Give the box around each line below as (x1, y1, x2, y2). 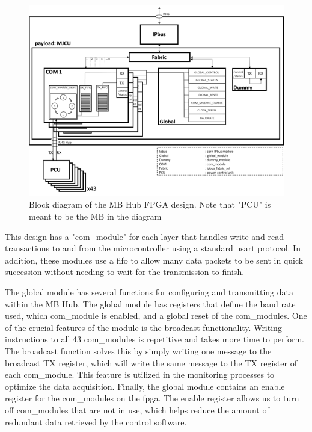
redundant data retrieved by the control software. (5, 415, 187, 428)
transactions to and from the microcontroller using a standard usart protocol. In (5, 242, 301, 255)
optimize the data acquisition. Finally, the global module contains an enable (5, 380, 285, 392)
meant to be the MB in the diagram (29, 210, 162, 222)
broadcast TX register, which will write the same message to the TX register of (5, 356, 297, 369)
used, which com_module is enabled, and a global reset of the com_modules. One (5, 309, 307, 322)
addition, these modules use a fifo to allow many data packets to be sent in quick (5, 253, 304, 266)
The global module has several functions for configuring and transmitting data (5, 285, 294, 298)
